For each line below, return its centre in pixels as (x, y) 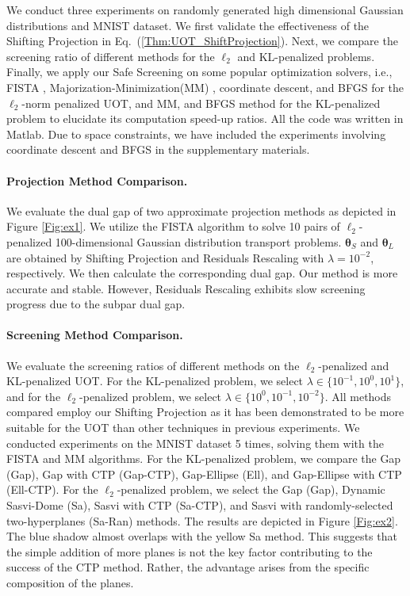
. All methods (358, 396)
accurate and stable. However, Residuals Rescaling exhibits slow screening (186, 288)
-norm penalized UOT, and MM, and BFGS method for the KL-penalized (201, 103)
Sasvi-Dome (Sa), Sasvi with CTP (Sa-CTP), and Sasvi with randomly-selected (200, 505)
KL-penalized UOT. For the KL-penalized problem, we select (155, 381)
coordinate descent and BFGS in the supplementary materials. (158, 149)
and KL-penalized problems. (306, 56)
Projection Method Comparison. (97, 180)
